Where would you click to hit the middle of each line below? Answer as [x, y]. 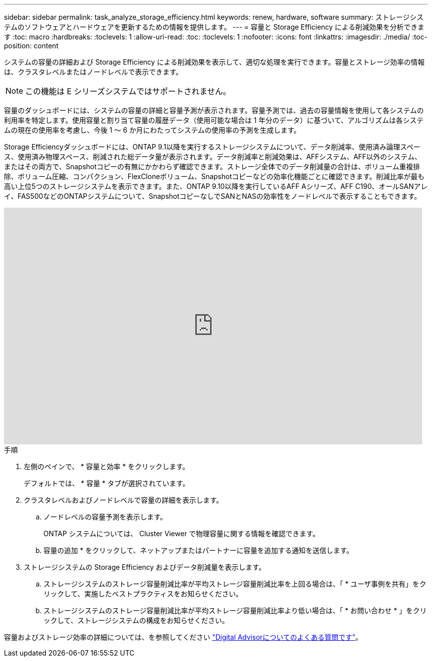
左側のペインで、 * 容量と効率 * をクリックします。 [107, 466]
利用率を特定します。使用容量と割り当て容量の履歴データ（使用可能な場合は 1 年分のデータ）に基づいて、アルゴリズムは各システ [214, 120]
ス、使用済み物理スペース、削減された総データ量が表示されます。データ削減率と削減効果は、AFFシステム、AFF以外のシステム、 [213, 157]
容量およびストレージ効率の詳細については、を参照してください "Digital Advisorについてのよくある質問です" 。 [183, 637]
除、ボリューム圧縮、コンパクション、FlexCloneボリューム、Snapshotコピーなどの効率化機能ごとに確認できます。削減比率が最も [214, 176]
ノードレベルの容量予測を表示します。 [105, 517]
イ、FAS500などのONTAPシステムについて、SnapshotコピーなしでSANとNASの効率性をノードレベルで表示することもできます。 [213, 196]
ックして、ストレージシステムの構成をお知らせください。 [136, 620]
